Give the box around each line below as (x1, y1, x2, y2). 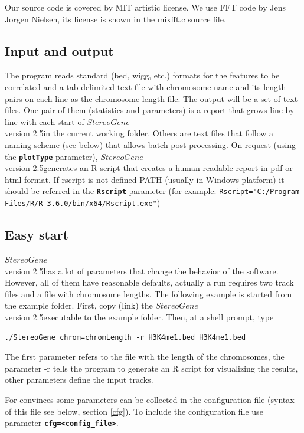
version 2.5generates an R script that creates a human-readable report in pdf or (5, 162, 293, 174)
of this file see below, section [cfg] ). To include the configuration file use (5, 405, 263, 417)
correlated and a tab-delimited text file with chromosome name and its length (5, 80, 286, 93)
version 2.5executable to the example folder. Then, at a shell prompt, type (5, 310, 274, 323)
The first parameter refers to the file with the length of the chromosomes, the (5, 350, 285, 363)
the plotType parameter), (5, 150, 98, 162)
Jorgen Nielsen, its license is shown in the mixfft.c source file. (5, 12, 226, 25)
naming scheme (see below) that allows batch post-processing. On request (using (5, 138, 296, 150)
